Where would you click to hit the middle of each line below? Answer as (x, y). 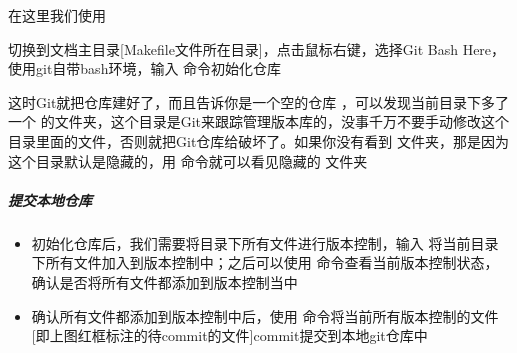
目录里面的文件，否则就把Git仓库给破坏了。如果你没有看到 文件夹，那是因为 (258, 140)
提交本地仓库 (50, 199)
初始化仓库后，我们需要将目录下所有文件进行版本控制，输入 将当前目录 (265, 242)
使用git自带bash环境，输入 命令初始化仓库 (145, 68)
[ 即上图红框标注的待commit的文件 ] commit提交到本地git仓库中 (229, 335)
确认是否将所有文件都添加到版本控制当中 (164, 281)
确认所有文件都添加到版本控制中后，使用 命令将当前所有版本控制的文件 (265, 315)
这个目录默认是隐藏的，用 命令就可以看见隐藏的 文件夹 (188, 160)
